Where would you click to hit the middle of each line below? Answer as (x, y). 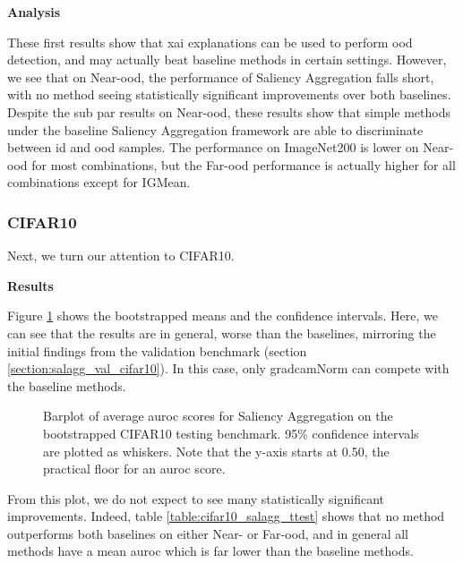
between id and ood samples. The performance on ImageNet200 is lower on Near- (231, 147)
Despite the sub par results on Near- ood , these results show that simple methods (229, 111)
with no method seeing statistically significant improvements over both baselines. (229, 94)
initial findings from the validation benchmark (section (157, 350)
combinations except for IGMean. (99, 182)
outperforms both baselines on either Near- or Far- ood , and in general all (208, 533)
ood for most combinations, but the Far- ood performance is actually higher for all (231, 164)
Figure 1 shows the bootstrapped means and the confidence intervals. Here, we (223, 316)
